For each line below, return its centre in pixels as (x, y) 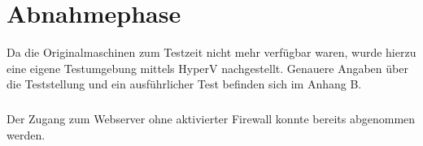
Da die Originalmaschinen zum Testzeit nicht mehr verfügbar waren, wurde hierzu (211, 52)
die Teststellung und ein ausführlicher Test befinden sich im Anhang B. (184, 84)
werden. (26, 134)
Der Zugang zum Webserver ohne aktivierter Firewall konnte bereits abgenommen (211, 119)
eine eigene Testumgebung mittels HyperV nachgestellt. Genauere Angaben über (207, 68)
